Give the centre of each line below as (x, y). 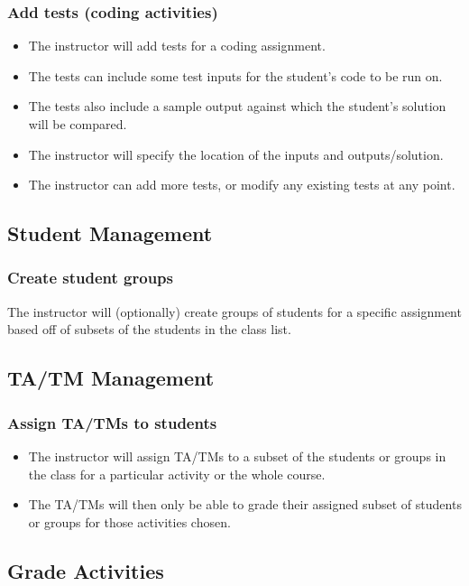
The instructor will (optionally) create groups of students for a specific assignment (234, 311)
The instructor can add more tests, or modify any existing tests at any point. (242, 185)
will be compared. (78, 124)
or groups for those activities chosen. (129, 521)
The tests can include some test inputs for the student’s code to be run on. (235, 75)
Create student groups (90, 278)
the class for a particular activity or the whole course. (177, 474)
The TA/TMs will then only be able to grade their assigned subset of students (245, 504)
